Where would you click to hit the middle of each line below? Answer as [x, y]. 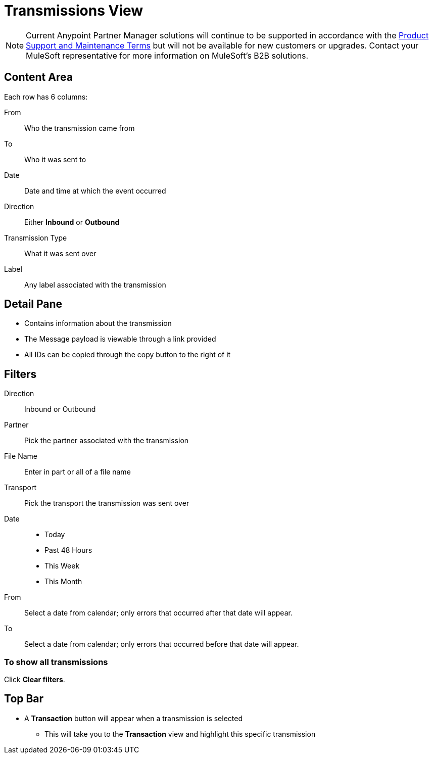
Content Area [38, 77]
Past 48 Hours [68, 550]
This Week [62, 566]
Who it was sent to [55, 159]
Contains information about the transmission [98, 323]
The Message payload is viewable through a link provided [120, 339]
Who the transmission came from [80, 128]
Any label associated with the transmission [95, 285]
